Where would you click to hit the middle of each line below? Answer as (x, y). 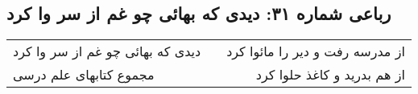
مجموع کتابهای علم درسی (84, 75)
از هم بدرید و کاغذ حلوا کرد (330, 75)
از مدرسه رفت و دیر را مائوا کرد (316, 51)
